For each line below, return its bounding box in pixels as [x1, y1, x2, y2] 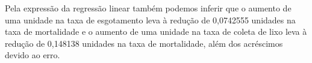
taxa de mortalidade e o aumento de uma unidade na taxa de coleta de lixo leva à [5, 25, 307, 38]
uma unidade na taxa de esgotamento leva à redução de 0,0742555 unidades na [5, 13, 296, 26]
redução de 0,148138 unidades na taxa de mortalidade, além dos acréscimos [5, 37, 283, 49]
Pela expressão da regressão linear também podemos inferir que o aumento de [5, 2, 292, 14]
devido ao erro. [5, 49, 60, 61]
